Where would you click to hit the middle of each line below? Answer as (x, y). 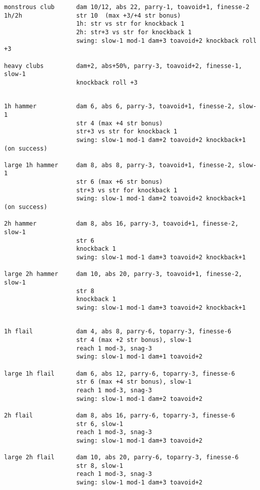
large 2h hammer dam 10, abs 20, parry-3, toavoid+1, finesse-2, (123, 274)
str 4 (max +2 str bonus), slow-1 (134, 340)
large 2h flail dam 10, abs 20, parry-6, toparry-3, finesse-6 (121, 458)
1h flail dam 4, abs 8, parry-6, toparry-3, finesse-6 (118, 332)
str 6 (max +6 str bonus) (119, 182)
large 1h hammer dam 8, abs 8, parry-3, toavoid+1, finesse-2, (120, 165)
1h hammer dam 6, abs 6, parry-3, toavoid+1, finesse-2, (120, 107)
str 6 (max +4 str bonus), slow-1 (134, 382)
